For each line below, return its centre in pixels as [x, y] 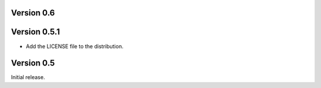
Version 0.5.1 [36, 32]
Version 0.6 [33, 13]
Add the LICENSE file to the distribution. [75, 46]
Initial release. [28, 77]
